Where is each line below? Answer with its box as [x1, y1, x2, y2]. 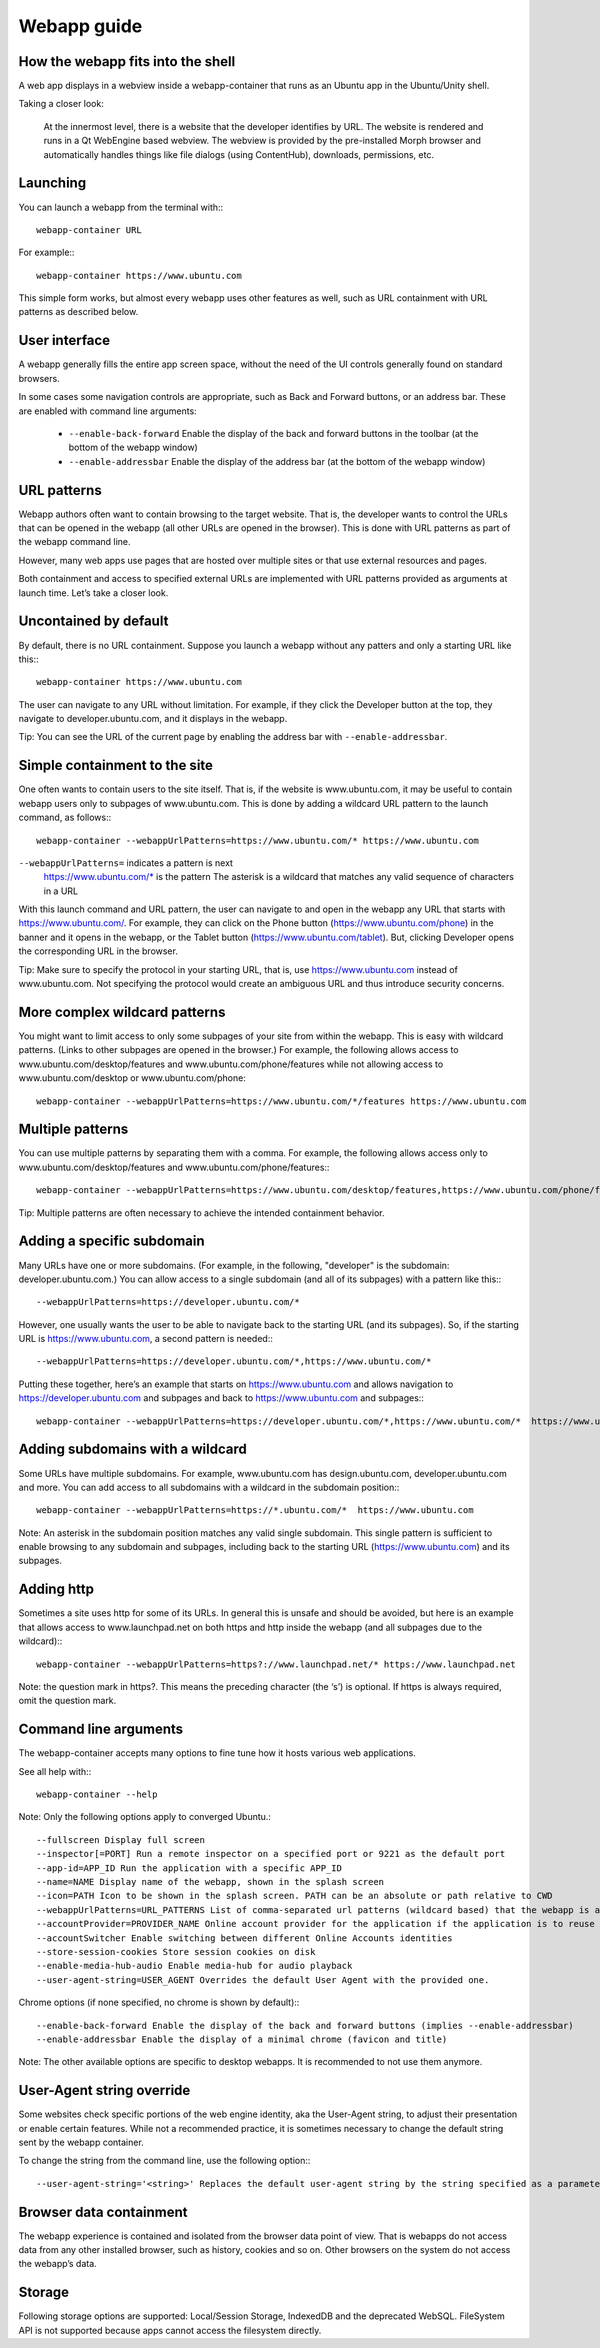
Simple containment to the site [18, 757, 214, 774]
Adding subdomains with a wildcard [18, 1441, 247, 1458]
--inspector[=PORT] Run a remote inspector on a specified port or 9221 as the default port [36, 1848, 506, 1860]
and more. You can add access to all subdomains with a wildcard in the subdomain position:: [18, 1481, 400, 1493]
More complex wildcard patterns [18, 1003, 226, 1020]
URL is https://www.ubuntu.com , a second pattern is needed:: [18, 1333, 274, 1345]
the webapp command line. [18, 536, 131, 548]
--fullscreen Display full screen [36, 1834, 205, 1845]
